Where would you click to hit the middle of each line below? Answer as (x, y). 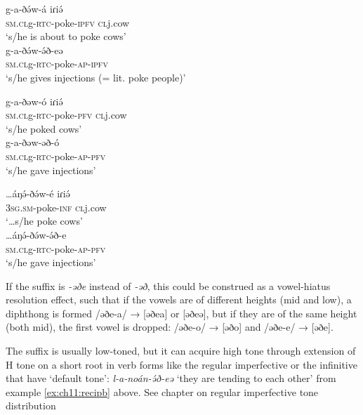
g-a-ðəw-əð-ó (33, 142)
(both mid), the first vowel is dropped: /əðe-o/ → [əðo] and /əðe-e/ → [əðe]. (170, 327)
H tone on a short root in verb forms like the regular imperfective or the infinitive (181, 364)
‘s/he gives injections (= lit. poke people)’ (96, 77)
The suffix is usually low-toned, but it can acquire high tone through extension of (181, 351)
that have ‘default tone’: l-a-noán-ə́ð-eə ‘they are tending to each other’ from (171, 378)
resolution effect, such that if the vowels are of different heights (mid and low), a (179, 299)
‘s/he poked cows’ (44, 128)
